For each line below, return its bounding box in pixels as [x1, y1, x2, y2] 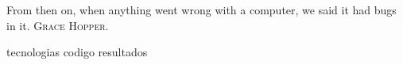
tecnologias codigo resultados [6, 44, 148, 60]
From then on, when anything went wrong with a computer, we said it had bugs [6, 2, 397, 17]
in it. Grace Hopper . [6, 17, 109, 33]
